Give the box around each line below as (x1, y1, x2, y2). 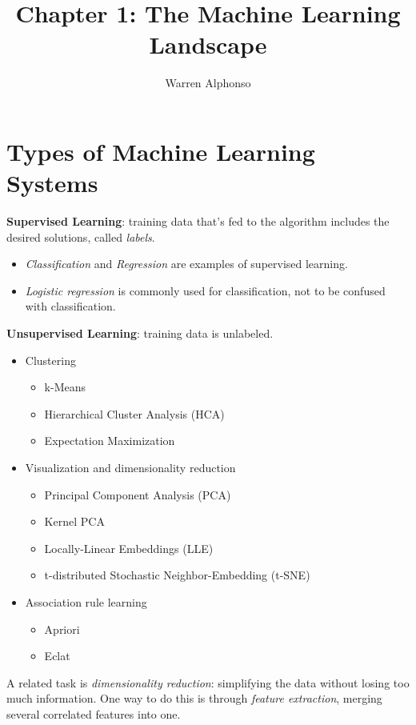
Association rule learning (25, 593, 147, 610)
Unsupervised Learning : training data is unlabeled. (6, 325, 274, 341)
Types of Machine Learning (6, 134, 315, 167)
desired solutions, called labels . (6, 228, 155, 245)
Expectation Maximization (44, 432, 175, 449)
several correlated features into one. (6, 705, 181, 722)
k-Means (44, 379, 86, 395)
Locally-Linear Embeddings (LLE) (44, 539, 214, 556)
